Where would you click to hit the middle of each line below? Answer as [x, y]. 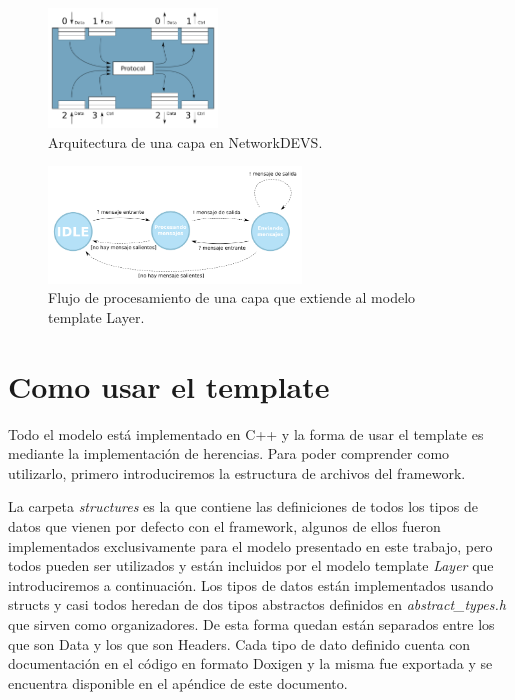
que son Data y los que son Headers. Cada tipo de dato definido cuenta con [239, 643]
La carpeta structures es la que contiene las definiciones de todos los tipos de [243, 506]
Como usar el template [169, 385]
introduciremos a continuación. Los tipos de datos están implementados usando [251, 584]
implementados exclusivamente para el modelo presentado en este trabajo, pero [250, 545]
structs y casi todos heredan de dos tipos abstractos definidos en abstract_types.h [257, 604]
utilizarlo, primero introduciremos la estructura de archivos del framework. [237, 472]
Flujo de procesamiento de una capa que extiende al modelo [232, 297]
